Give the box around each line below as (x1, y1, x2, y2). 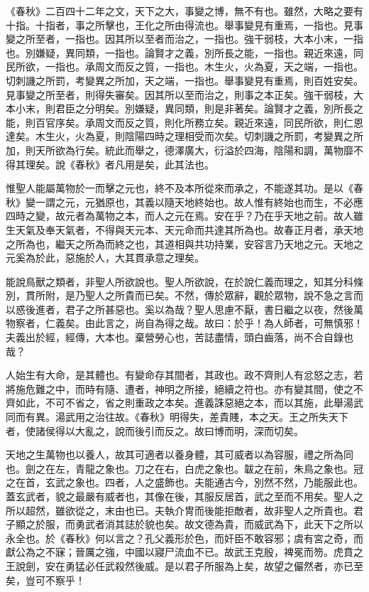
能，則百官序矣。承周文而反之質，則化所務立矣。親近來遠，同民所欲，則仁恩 (6, 114, 363, 129)
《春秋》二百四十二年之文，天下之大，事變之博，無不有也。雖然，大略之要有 (6, 4, 363, 18)
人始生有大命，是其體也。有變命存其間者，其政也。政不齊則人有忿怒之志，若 (6, 367, 363, 382)
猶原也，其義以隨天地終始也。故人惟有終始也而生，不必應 (94, 194, 363, 209)
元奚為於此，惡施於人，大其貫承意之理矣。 (6, 250, 204, 265)
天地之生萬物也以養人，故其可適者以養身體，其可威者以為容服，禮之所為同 (6, 447, 353, 462)
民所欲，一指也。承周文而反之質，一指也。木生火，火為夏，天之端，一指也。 (6, 59, 363, 74)
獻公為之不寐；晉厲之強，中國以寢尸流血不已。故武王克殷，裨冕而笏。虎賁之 (6, 544, 363, 559)
